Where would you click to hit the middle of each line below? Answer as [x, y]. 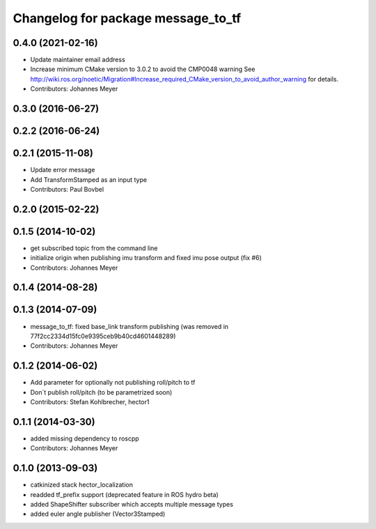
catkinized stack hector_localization [82, 485]
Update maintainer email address [78, 60]
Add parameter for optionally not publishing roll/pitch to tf [113, 383]
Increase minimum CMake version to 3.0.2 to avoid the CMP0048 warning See [143, 69]
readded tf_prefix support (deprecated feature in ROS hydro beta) [124, 494]
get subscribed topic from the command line [94, 248]
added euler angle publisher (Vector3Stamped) [98, 514]
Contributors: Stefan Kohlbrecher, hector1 [90, 402]
